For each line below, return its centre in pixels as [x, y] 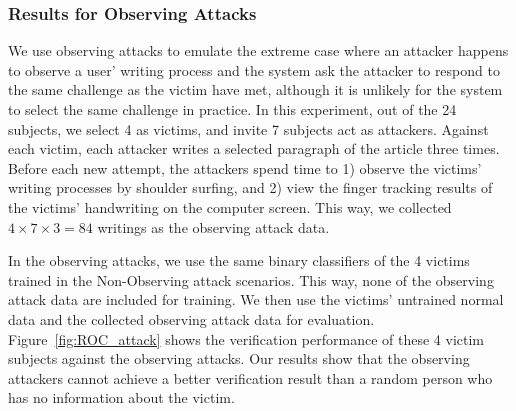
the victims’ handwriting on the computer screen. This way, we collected [230, 206]
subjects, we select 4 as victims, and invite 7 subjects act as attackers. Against [248, 128]
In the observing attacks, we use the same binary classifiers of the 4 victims [239, 260]
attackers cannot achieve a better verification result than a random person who [250, 377]
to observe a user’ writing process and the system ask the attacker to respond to [254, 69]
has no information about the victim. [121, 397]
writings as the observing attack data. [213, 226]
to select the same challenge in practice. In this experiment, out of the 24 [232, 109]
